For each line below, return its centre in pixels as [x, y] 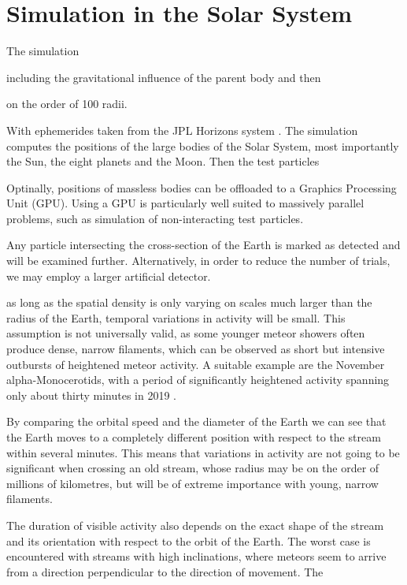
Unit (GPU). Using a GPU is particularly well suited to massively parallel [185, 203]
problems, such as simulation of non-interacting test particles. [155, 218]
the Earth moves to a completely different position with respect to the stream [194, 437]
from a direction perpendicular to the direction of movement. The [165, 571]
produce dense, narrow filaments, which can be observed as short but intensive [196, 349]
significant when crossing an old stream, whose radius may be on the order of [193, 468]
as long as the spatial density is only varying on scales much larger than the [189, 302]
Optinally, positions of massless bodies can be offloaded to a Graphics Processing [202, 187]
